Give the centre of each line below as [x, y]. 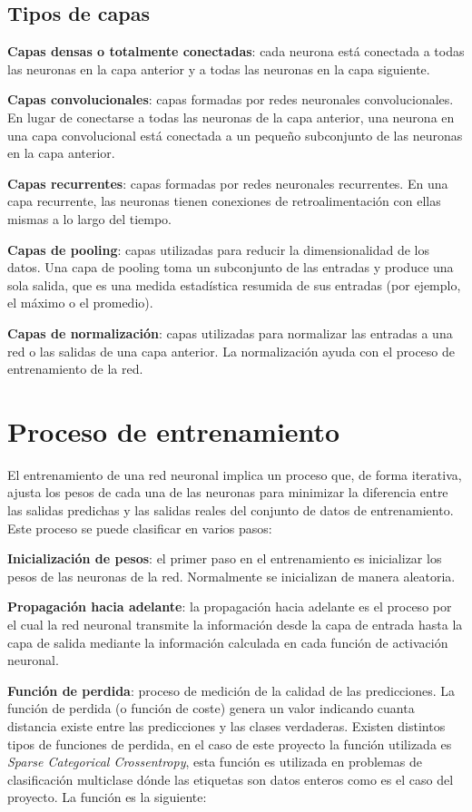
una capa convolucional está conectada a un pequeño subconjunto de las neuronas [235, 135]
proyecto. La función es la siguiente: [107, 797]
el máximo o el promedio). [80, 303]
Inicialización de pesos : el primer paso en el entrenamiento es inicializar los [225, 558]
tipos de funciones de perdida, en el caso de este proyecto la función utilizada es [230, 744]
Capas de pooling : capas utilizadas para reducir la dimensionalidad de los [218, 249]
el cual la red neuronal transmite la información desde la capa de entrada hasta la [235, 624]
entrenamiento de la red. [75, 369]
